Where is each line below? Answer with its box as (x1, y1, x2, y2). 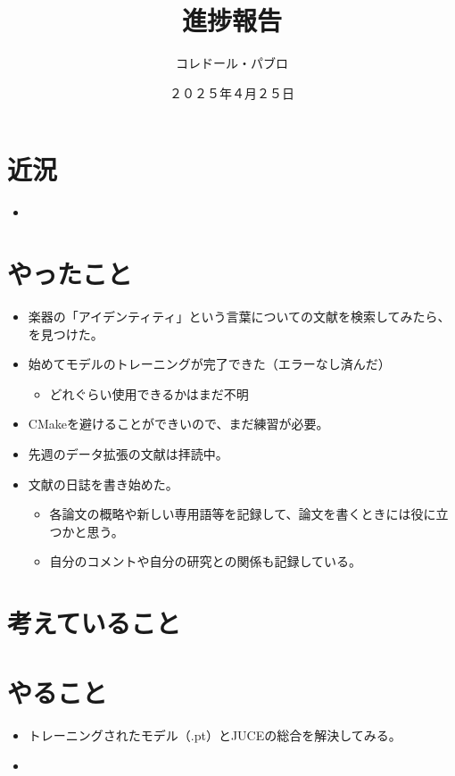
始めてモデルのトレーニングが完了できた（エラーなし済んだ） (28, 355, 391, 373)
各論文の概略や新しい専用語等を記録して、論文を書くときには (49, 505, 411, 523)
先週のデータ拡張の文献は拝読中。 (28, 444, 228, 463)
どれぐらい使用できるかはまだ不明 (49, 384, 249, 403)
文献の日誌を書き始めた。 (28, 474, 178, 493)
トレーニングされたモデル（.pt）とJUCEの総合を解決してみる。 (28, 726, 401, 745)
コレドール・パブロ (176, 54, 288, 72)
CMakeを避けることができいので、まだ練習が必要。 (28, 414, 329, 433)
